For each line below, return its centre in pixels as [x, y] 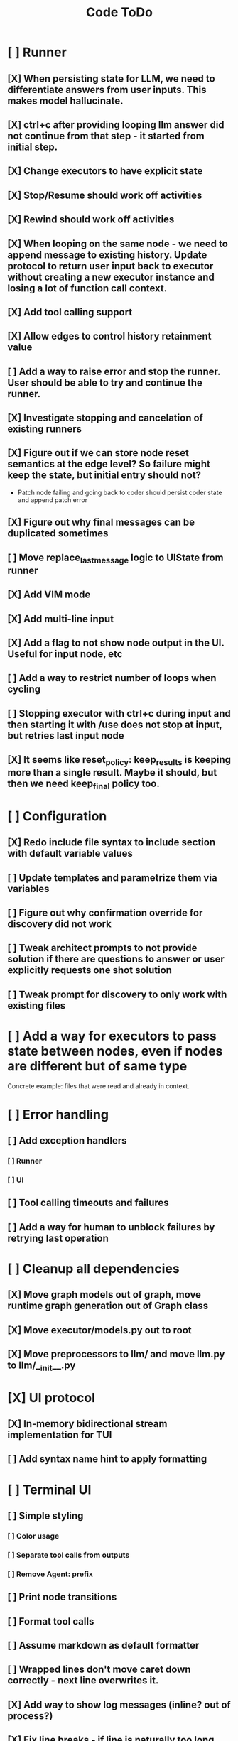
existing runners [45, 429]
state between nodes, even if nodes [115, 1051]
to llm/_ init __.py [42, 1366]
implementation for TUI [60, 1435]
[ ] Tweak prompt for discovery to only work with [117, 994]
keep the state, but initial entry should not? [104, 476]
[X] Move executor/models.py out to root [99, 1330]
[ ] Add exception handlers [67, 1141]
